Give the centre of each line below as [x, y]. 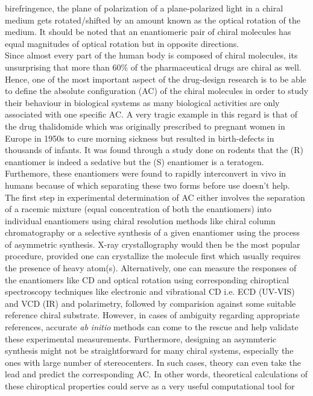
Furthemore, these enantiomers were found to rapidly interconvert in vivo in [146, 173]
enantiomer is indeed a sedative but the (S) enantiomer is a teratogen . [134, 161]
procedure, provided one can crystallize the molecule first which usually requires [153, 256]
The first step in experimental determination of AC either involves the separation [155, 197]
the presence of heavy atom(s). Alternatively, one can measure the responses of [151, 268]
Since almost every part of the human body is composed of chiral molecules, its [151, 55]
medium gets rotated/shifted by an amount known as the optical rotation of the [153, 20]
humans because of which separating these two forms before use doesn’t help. [147, 185]
